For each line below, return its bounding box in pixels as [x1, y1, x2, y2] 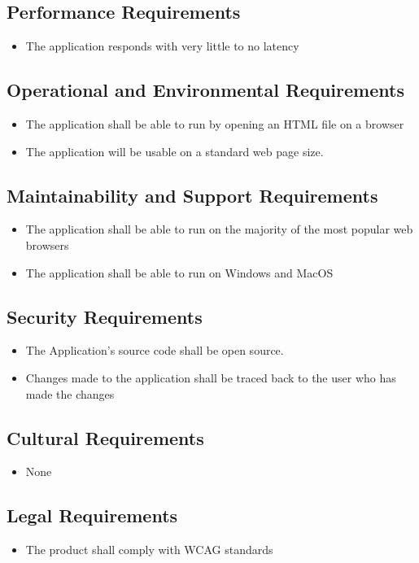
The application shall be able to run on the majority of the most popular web [25, 220, 413, 238]
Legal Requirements [7, 503, 178, 528]
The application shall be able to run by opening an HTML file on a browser [25, 116, 404, 132]
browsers [25, 236, 69, 253]
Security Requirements [7, 303, 203, 329]
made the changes [25, 385, 115, 402]
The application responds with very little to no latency [25, 37, 299, 55]
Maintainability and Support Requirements [7, 182, 378, 207]
